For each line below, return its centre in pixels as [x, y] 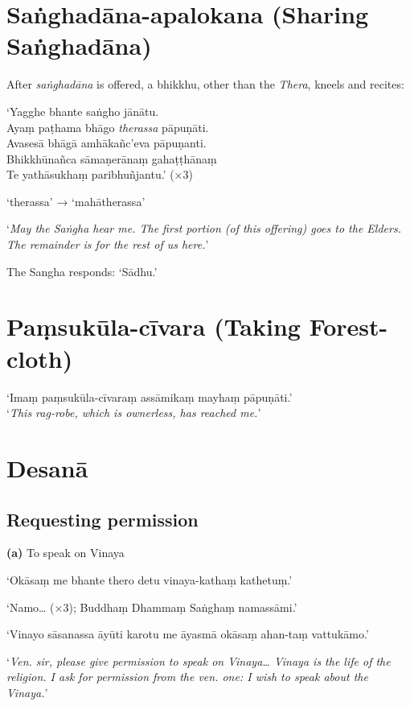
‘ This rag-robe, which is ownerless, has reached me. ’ [134, 413]
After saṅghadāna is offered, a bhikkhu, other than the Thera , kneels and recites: [205, 84]
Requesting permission [102, 519]
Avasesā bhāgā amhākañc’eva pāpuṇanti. [107, 143]
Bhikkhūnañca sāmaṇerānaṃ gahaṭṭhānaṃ [112, 158]
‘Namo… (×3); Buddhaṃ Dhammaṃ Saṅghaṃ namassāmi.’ [152, 607]
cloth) [40, 358]
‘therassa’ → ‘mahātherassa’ [76, 201]
